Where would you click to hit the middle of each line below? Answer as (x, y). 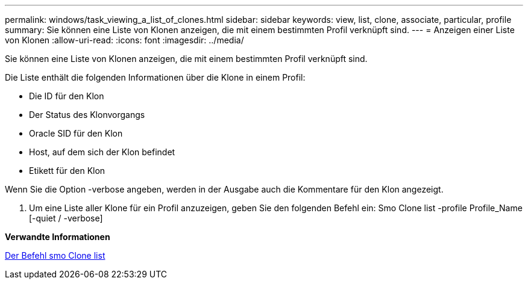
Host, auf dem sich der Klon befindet (102, 152)
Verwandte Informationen (58, 237)
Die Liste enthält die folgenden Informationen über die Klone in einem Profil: (155, 77)
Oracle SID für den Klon (76, 133)
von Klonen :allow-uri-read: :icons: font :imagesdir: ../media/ (124, 40)
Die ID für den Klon (67, 96)
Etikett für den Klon (67, 171)
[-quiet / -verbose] (66, 218)
